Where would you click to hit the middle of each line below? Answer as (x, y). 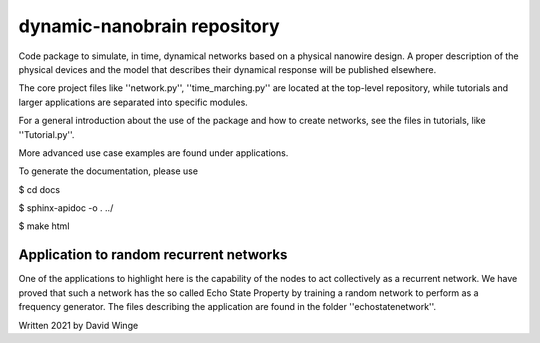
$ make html (44, 226)
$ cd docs (39, 189)
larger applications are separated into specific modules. (133, 102)
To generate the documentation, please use (108, 171)
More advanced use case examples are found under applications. (153, 152)
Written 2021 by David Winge (78, 325)
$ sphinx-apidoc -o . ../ (66, 208)
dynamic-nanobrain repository (149, 26)
